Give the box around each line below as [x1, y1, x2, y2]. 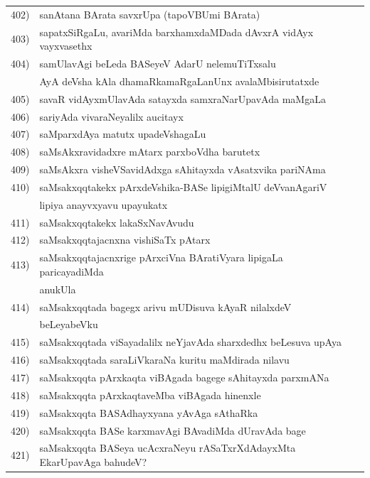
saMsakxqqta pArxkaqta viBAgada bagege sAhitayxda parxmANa [39, 369, 329, 384]
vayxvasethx [39, 38, 92, 53]
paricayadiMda [39, 264, 104, 278]
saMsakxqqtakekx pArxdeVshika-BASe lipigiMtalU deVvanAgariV [39, 179, 327, 194]
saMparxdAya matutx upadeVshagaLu [39, 126, 206, 141]
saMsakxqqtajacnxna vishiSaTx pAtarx [39, 232, 211, 247]
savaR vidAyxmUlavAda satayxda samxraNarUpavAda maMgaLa [39, 91, 326, 106]
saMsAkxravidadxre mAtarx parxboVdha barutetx [39, 144, 260, 159]
